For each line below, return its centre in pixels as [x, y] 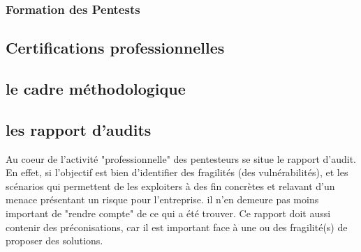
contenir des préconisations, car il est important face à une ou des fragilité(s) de [177, 227]
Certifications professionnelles [115, 48]
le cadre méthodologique [96, 89]
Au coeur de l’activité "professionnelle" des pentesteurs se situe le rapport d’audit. [181, 158]
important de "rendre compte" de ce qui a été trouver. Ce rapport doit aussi [168, 213]
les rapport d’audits [79, 129]
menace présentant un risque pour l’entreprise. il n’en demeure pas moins [162, 199]
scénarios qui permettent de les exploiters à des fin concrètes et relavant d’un [170, 186]
